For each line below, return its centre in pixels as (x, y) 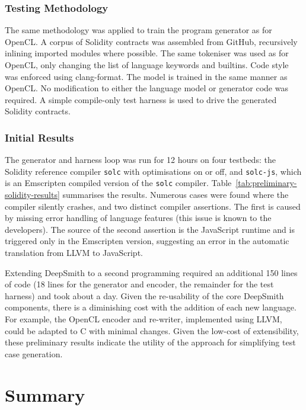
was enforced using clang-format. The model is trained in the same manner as (146, 76)
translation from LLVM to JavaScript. (74, 253)
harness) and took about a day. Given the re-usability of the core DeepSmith (144, 295)
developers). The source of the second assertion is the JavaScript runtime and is (150, 229)
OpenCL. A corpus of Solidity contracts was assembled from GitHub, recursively (151, 41)
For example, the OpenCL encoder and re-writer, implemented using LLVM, (144, 319)
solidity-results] (32, 195)
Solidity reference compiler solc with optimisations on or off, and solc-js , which (153, 171)
